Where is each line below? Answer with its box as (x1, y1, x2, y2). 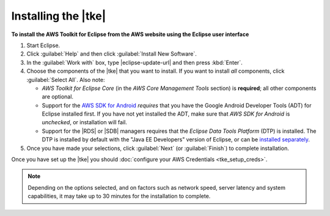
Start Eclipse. (26, 42, 61, 49)
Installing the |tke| (11, 9, 106, 23)
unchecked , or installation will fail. (42, 119, 128, 126)
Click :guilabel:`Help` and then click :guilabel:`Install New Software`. (26, 50, 197, 58)
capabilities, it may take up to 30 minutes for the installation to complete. (28, 193, 211, 200)
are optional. (42, 93, 73, 100)
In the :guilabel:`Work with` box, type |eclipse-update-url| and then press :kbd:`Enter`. (26, 59, 243, 66)
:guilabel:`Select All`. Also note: (26, 76, 105, 83)
